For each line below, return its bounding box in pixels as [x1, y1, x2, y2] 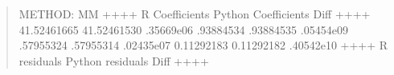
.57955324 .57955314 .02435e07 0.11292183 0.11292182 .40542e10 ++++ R [18, 37, 388, 53]
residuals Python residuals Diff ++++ [18, 52, 209, 69]
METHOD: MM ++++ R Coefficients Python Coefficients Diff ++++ [18, 6, 371, 22]
